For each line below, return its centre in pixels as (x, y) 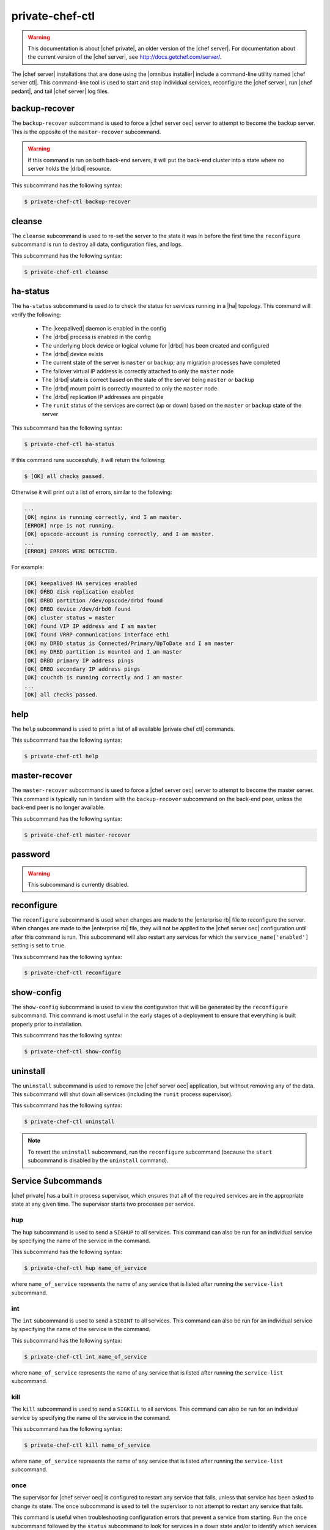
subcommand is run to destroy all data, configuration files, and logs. (97, 244)
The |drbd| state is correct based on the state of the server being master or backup (148, 380)
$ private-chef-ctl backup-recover (77, 202)
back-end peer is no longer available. (58, 807)
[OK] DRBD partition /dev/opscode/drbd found (94, 600)
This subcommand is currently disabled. (78, 885)
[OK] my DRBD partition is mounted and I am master (103, 652)
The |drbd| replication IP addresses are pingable (103, 397)
